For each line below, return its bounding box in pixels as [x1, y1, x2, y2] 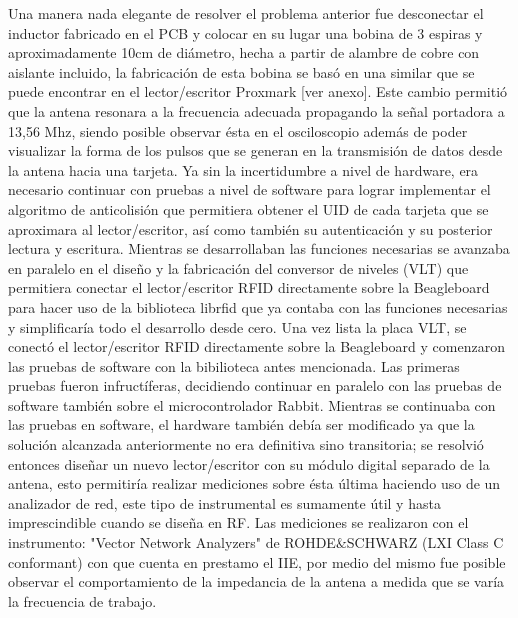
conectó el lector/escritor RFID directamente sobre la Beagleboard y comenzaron [8, 336, 505, 357]
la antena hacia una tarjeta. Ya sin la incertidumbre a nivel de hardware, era [8, 159, 479, 180]
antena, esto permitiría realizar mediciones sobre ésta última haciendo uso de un [8, 473, 501, 494]
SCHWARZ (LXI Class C [346, 532, 504, 553]
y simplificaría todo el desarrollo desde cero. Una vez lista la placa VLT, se [8, 316, 467, 337]
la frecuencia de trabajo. [8, 590, 157, 611]
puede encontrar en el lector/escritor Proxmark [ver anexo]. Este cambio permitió [8, 81, 508, 102]
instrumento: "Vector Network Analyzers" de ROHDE [8, 532, 336, 553]
